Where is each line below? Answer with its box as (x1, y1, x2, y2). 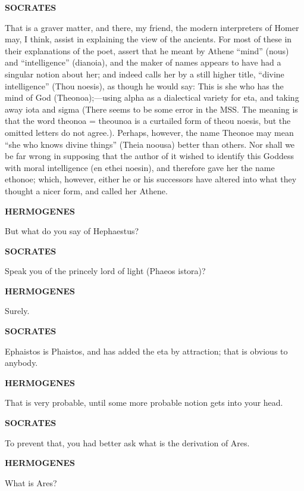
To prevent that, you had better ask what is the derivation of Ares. (5, 436, 250, 449)
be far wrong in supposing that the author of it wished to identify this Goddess (5, 150, 294, 162)
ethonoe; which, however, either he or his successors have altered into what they (5, 173, 297, 185)
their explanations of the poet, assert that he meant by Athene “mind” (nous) (5, 44, 289, 57)
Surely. (5, 304, 30, 317)
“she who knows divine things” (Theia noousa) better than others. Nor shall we (5, 138, 295, 150)
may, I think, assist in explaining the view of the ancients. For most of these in (5, 33, 292, 45)
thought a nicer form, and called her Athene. (5, 184, 168, 197)
